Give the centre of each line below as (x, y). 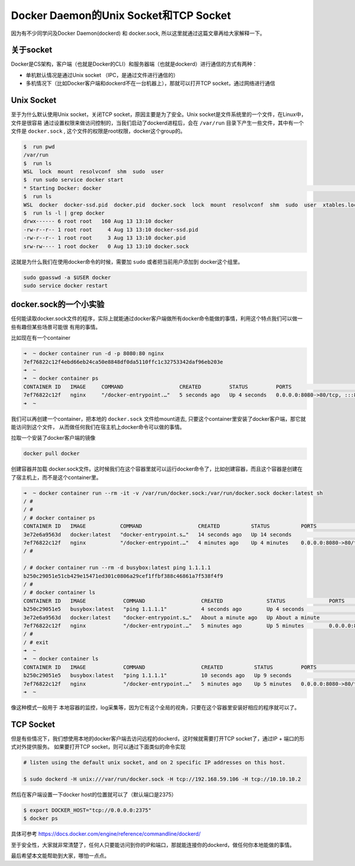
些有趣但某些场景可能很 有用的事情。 (56, 327)
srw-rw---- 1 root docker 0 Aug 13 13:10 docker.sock (106, 246)
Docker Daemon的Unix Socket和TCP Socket (121, 15)
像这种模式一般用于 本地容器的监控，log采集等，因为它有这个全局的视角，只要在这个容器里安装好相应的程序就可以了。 (155, 708)
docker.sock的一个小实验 (58, 304)
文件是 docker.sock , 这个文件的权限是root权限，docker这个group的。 (98, 131)
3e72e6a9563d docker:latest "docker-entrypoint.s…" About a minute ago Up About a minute (172, 617)
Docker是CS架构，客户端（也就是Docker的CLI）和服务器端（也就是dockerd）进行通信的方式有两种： (134, 64)
